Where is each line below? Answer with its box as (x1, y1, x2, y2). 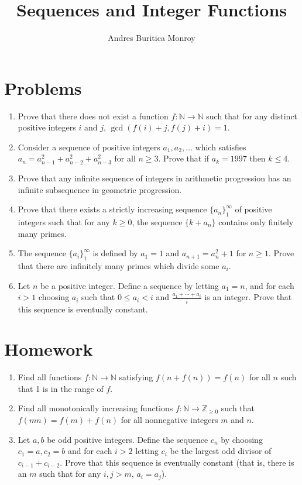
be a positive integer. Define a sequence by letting (40, 279, 219, 291)
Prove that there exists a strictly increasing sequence (18, 203, 207, 215)
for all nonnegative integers (121, 414, 218, 425)
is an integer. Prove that (204, 291, 292, 303)
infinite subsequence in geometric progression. (18, 183, 182, 195)
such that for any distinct (206, 109, 298, 122)
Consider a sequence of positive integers (18, 140, 160, 153)
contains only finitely (218, 216, 294, 228)
